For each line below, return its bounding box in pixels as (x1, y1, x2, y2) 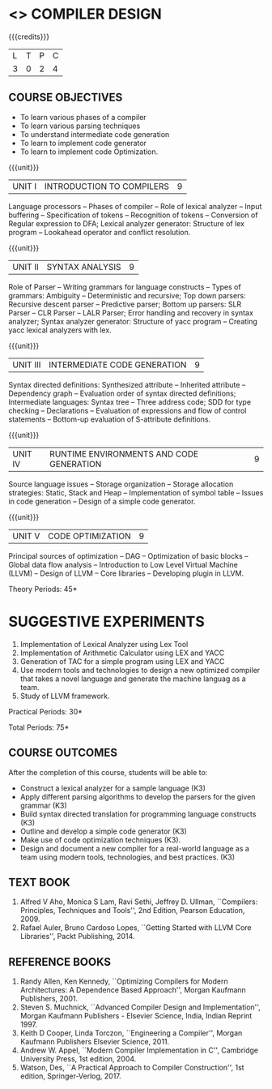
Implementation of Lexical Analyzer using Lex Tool (19, 639, 189, 649)
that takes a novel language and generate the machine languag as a (19, 674, 247, 684)
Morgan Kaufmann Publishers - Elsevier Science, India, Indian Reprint (19, 1011, 253, 1021)
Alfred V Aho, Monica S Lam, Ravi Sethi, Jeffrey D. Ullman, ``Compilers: (19, 897, 258, 907)
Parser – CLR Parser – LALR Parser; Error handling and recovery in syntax (8, 307, 253, 317)
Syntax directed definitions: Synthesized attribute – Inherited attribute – (8, 379, 246, 389)
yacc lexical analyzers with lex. (8, 325, 112, 335)
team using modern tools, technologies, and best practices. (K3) (19, 852, 236, 862)
